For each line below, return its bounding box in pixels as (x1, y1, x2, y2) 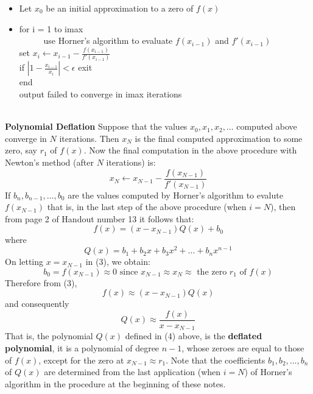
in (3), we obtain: (85, 255, 150, 268)
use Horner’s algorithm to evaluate (43, 34, 173, 47)
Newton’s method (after (5, 156, 94, 169)
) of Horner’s (244, 365, 292, 378)
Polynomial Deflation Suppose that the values (5, 120, 188, 133)
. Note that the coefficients (166, 353, 266, 366)
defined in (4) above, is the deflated (125, 329, 262, 342)
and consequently (5, 297, 69, 310)
